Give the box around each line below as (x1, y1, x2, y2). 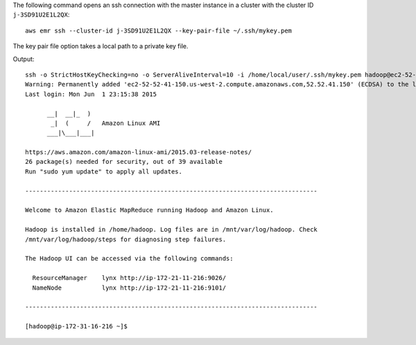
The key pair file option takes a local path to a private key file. (12, 42, 189, 50)
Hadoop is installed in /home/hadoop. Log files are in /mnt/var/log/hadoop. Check (25, 225, 318, 234)
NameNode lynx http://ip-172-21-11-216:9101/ (32, 283, 227, 292)
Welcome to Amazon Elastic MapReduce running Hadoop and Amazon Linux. (25, 206, 274, 214)
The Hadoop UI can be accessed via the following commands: (25, 254, 234, 263)
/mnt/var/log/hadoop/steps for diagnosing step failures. (25, 235, 227, 243)
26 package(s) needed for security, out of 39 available (25, 158, 223, 166)
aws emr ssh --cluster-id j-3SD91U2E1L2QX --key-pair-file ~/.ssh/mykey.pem (25, 26, 293, 35)
